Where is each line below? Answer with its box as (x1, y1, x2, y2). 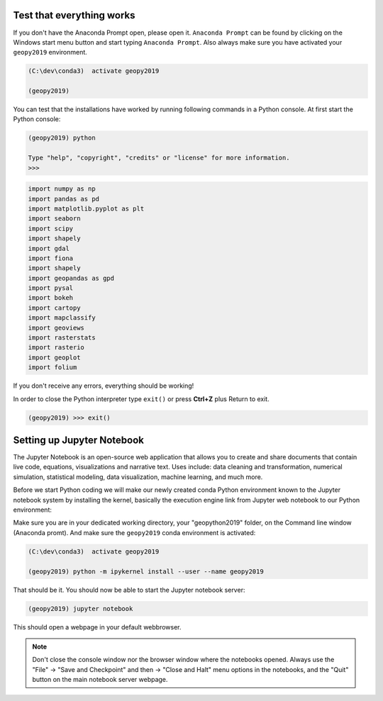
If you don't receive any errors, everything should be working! (13, 381, 194, 390)
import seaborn (28, 215, 81, 223)
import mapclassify (28, 314, 96, 322)
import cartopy (28, 303, 81, 312)
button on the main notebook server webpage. (32, 675, 168, 684)
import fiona (28, 254, 74, 262)
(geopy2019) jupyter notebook (28, 605, 133, 612)
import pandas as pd (28, 195, 99, 203)
